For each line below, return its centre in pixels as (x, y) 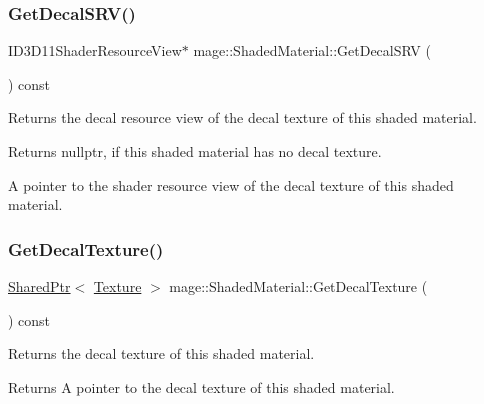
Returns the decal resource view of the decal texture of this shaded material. (242, 117)
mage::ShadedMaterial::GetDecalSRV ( (312, 50)
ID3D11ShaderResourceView (95, 50)
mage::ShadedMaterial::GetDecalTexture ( (298, 286)
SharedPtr (39, 286)
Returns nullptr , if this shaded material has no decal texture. (195, 151)
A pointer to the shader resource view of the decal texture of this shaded (231, 184)
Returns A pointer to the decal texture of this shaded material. (201, 386)
